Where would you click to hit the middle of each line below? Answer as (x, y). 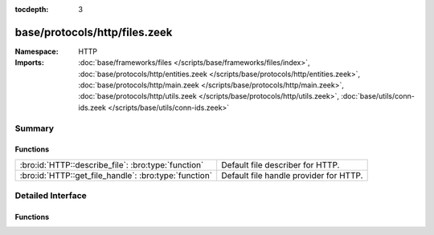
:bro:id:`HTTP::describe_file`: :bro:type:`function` (112, 164)
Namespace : (37, 51)
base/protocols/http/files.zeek (94, 32)
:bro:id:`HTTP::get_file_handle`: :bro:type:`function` (116, 175)
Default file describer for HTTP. (280, 164)
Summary (35, 128)
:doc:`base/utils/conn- (378, 96)
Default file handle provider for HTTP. (292, 175)
